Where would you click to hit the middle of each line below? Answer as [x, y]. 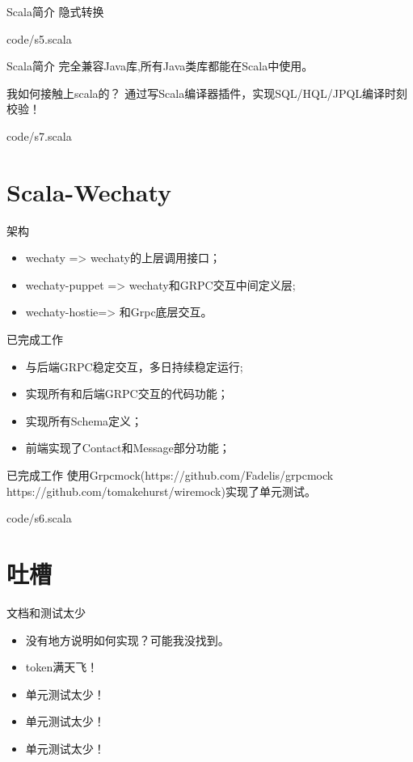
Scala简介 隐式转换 [55, 11]
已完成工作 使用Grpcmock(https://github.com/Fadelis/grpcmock [170, 475]
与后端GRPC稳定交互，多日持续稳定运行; [134, 366]
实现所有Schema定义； [84, 420]
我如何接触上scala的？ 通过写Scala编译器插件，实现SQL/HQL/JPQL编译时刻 [207, 93]
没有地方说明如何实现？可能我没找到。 [127, 639]
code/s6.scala [39, 518]
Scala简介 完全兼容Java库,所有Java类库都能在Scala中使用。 [160, 66]
